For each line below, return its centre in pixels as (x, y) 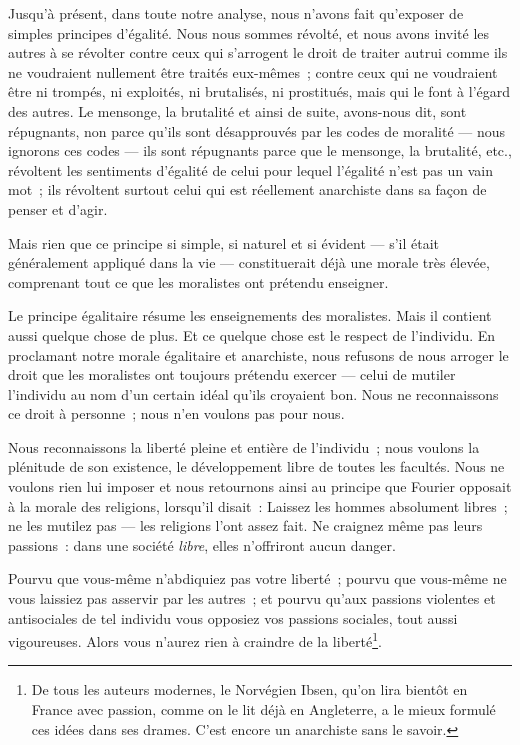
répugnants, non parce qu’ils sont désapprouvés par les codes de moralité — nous (257, 130)
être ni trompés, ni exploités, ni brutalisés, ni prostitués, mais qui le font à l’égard (259, 91)
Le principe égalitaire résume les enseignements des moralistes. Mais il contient (250, 315)
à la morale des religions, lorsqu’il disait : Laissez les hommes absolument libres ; (258, 505)
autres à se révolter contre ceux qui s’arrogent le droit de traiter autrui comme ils (258, 52)
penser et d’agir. (58, 208)
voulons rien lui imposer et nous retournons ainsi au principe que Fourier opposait (260, 486)
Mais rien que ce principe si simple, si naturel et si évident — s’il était (224, 242)
